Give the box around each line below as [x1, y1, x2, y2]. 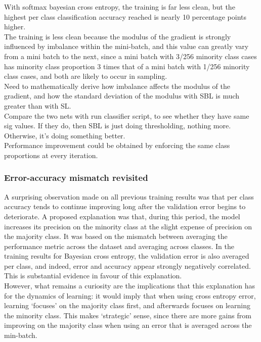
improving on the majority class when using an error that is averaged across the [4, 320, 252, 330]
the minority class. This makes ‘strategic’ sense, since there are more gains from [4, 310, 251, 320]
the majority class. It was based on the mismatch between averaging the [4, 231, 228, 241]
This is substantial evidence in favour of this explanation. [4, 270, 182, 281]
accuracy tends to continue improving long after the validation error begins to [4, 201, 246, 212]
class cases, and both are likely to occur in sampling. [4, 71, 167, 81]
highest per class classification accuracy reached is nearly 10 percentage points [4, 11, 247, 22]
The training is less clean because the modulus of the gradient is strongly [4, 31, 231, 41]
